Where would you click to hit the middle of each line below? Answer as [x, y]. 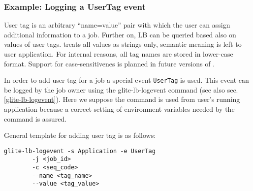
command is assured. [35, 118]
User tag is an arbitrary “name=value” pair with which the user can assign [117, 25]
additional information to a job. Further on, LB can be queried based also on [120, 34]
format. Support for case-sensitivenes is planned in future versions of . [110, 63]
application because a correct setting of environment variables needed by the [119, 109]
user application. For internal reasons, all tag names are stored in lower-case [119, 54]
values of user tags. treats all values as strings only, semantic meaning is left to [123, 44]
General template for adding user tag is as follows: [80, 135]
